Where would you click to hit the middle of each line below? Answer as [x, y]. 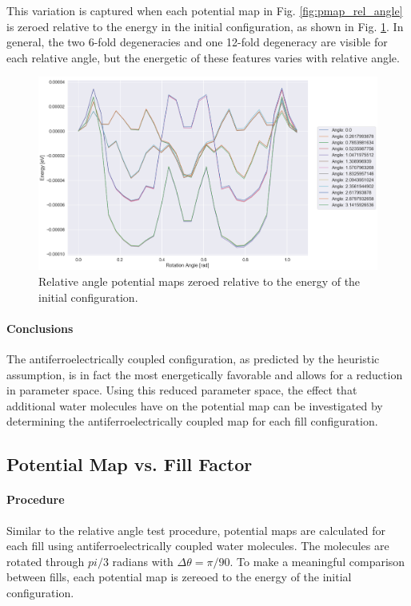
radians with [143, 561]
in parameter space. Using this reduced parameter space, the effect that [182, 390]
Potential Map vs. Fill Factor [130, 464]
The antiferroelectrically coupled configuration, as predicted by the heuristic [193, 358]
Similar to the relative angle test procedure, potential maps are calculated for [196, 530]
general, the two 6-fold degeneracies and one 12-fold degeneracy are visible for [197, 42]
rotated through [46, 561]
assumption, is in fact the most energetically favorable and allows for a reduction [205, 374]
